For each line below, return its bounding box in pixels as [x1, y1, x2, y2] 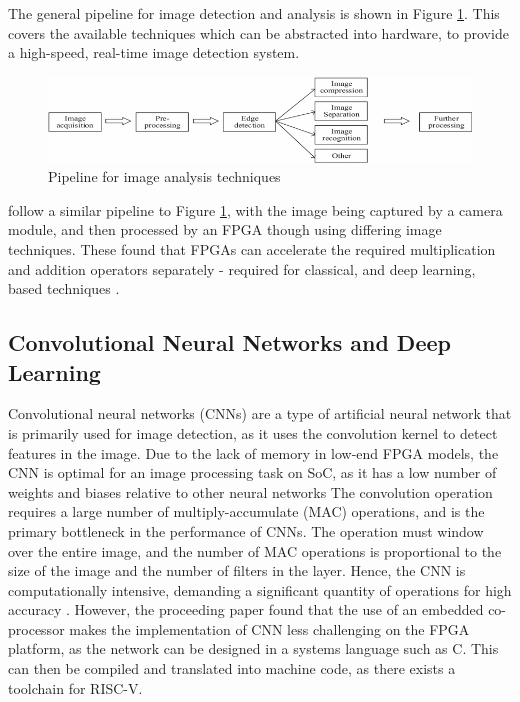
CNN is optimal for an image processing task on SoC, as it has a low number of [8, 462, 497, 483]
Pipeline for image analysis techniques [48, 166, 281, 187]
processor [8, 618, 65, 639]
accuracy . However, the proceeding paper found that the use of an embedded [8, 599, 484, 620]
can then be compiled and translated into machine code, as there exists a [8, 658, 456, 679]
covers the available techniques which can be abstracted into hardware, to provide [8, 22, 509, 43]
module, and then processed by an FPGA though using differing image [8, 219, 442, 240]
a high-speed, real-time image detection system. [8, 42, 300, 63]
